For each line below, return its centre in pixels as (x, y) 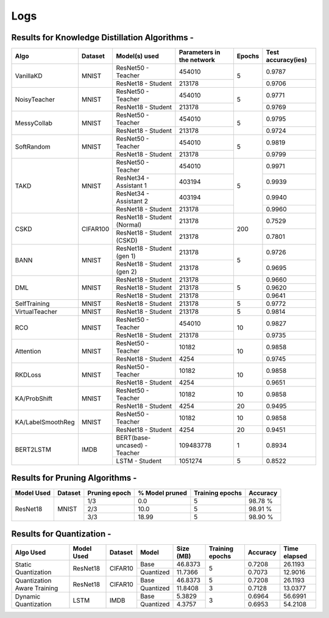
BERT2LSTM (33, 449)
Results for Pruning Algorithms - (74, 478)
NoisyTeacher (35, 99)
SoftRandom (33, 146)
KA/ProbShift (34, 398)
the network (197, 60)
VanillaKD (29, 76)
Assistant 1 (132, 186)
